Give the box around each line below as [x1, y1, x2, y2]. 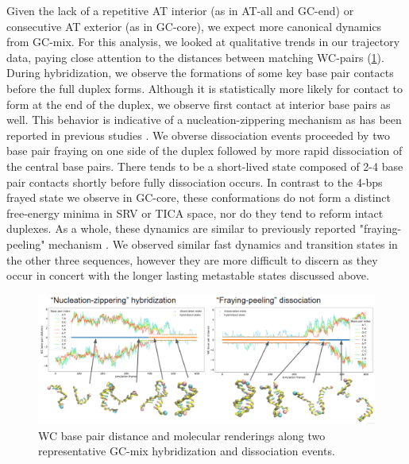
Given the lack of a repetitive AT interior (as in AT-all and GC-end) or [6, 2, 354, 18]
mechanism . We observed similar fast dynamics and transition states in [48, 235, 398, 252]
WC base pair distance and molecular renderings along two [38, 427, 326, 443]
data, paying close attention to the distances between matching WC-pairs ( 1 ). [6, 48, 384, 65]
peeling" [6, 235, 45, 252]
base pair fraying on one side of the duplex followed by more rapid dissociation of [6, 142, 403, 159]
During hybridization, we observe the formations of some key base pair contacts [6, 64, 394, 81]
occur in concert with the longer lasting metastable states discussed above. [6, 267, 369, 284]
